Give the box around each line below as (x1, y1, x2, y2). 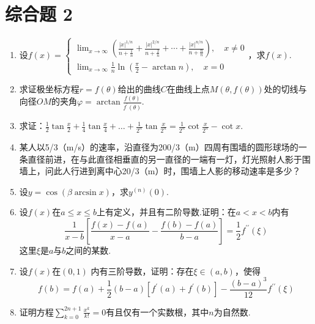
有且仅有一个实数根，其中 (106, 305, 209, 318)
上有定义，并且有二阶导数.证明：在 (96, 205, 236, 218)
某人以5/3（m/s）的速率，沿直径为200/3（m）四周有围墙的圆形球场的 (19, 140, 298, 153)
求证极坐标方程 (19, 83, 80, 95)
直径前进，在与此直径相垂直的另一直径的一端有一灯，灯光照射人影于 (28, 152, 302, 165)
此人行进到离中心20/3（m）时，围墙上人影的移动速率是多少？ (53, 164, 301, 177)
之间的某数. (65, 243, 111, 256)
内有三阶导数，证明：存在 (91, 264, 194, 277)
